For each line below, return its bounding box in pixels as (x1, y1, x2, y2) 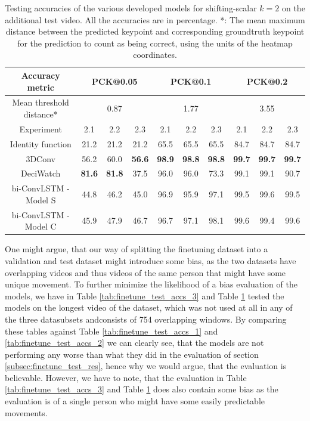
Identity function (10, 137, 72, 150)
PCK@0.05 (92, 75, 138, 87)
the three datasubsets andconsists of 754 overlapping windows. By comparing (5, 312, 287, 325)
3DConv (26, 152, 55, 165)
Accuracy (21, 69, 60, 81)
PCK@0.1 (170, 75, 212, 87)
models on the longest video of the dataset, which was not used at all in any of (5, 301, 293, 314)
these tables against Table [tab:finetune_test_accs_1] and (5, 324, 218, 337)
